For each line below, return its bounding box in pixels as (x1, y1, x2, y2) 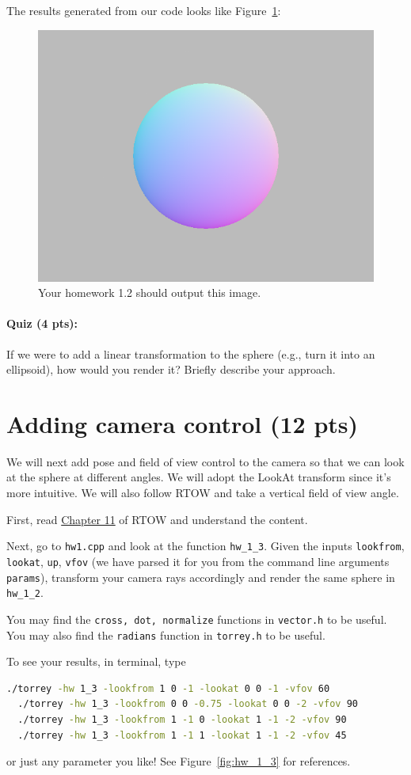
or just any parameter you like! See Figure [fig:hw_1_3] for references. (6, 753, 351, 769)
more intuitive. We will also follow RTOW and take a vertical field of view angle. (6, 484, 399, 501)
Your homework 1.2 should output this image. (38, 284, 261, 301)
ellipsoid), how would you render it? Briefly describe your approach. (6, 361, 336, 378)
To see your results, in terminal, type (6, 653, 186, 670)
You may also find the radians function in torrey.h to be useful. (6, 626, 325, 643)
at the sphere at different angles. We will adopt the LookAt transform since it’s (6, 469, 391, 485)
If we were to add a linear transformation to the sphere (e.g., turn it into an (6, 345, 375, 362)
